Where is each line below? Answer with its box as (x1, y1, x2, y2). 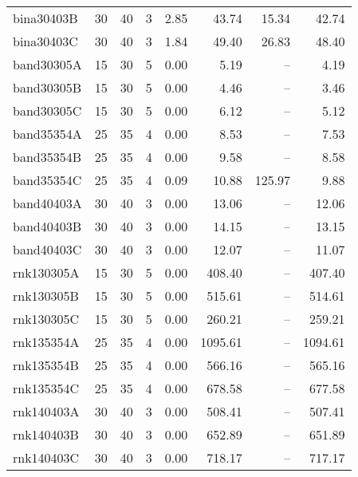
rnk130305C (13, 309, 80, 328)
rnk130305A (13, 263, 80, 282)
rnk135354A (13, 333, 80, 351)
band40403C (13, 240, 82, 258)
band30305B (13, 78, 82, 97)
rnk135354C (13, 379, 80, 397)
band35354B (13, 148, 82, 166)
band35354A (13, 124, 82, 143)
